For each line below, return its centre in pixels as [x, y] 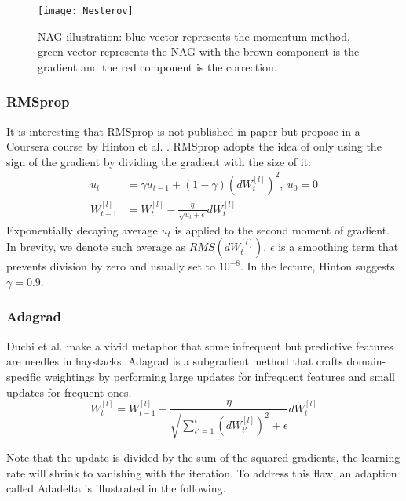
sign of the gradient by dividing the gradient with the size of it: [159, 161]
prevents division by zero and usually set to [111, 266]
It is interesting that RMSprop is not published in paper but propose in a [183, 131]
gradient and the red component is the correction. [157, 66]
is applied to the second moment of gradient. [282, 229]
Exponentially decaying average [82, 229]
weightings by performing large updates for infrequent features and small [219, 376]
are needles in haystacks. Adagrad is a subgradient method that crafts [175, 361]
